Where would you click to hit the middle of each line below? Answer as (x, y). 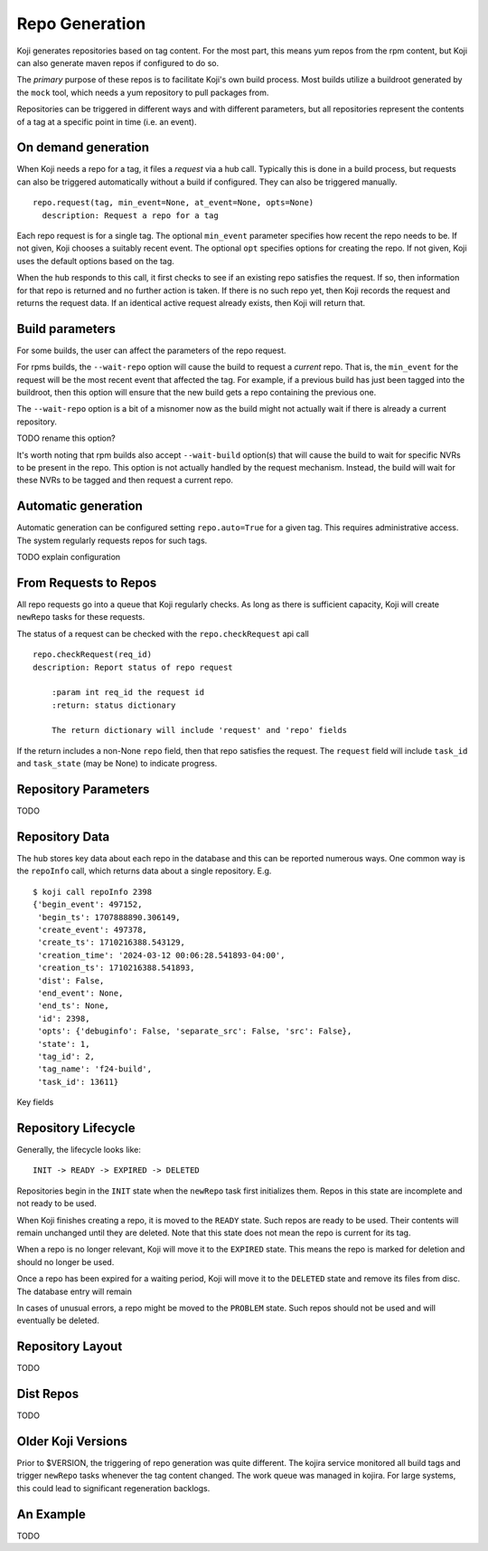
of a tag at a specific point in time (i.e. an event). (107, 121)
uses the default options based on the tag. (96, 261)
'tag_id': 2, (66, 1056)
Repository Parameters (83, 790)
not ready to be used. (56, 1204)
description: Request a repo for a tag (130, 215)
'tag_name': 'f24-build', (95, 1069)
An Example (51, 1514)
